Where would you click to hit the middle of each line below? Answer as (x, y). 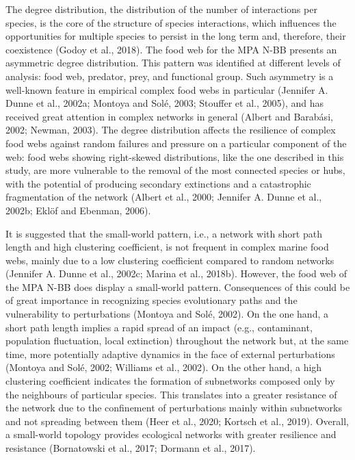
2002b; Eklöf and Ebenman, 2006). (78, 210)
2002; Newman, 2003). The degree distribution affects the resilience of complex (171, 130)
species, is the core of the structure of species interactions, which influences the (171, 22)
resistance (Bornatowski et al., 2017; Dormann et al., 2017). (131, 448)
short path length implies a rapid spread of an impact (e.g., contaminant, (159, 327)
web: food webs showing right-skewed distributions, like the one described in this (175, 156)
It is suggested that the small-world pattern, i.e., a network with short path (164, 233)
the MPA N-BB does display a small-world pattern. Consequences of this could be (178, 286)
